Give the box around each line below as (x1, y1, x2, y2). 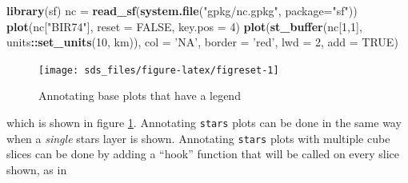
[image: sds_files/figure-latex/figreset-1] (38, 64, 279, 76)
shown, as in (6, 161, 67, 177)
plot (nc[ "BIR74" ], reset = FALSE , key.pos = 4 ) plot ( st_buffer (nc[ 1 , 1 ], (6, 18, 362, 34)
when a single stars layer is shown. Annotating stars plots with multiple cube (6, 129, 390, 146)
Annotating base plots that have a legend (38, 87, 241, 104)
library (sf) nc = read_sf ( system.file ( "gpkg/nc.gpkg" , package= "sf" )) (6, 2, 358, 18)
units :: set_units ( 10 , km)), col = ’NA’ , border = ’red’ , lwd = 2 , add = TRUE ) (6, 34, 398, 50)
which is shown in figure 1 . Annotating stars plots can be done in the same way (6, 114, 402, 131)
